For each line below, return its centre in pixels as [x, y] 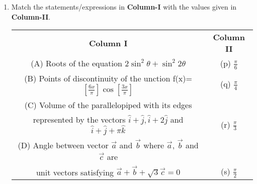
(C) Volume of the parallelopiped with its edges [108, 105]
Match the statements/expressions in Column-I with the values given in [124, 7]
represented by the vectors [79, 119]
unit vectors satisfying [75, 172]
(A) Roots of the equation [76, 63]
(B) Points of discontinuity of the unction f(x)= [108, 78]
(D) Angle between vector [63, 145]
